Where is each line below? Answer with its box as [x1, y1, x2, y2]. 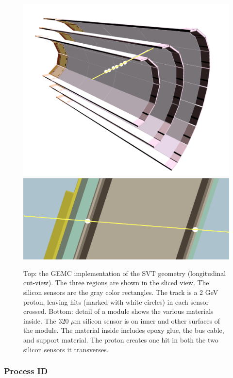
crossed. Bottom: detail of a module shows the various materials [23, 306, 214, 316]
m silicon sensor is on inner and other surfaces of [75, 315, 220, 326]
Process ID [4, 365, 48, 377]
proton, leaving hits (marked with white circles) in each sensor [23, 296, 209, 307]
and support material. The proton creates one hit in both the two [23, 335, 218, 345]
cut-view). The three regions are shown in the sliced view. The [23, 277, 209, 288]
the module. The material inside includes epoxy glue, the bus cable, [23, 325, 224, 335]
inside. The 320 [23, 315, 69, 326]
